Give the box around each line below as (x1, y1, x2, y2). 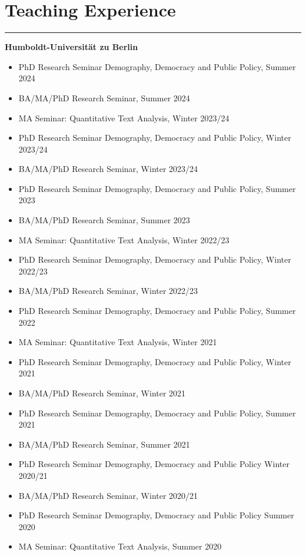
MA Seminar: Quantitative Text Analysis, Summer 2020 (18, 540, 222, 552)
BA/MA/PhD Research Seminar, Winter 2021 (18, 387, 186, 399)
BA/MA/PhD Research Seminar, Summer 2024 (18, 91, 190, 104)
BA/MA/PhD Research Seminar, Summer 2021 (18, 438, 190, 450)
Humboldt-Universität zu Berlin (5, 41, 138, 53)
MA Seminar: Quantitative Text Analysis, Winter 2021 (18, 336, 217, 348)
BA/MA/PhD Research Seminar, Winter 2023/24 (18, 163, 198, 175)
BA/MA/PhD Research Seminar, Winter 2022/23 (18, 284, 198, 297)
